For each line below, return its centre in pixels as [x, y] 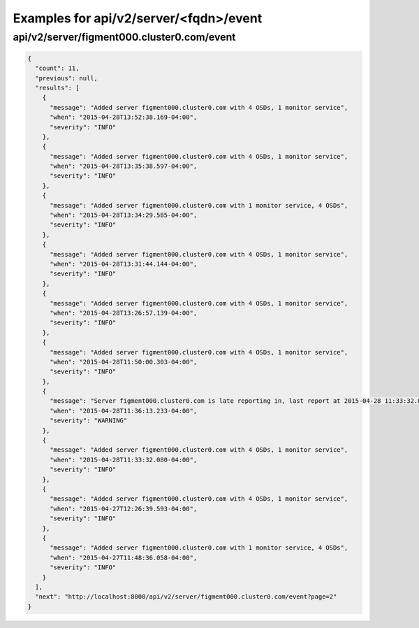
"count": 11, [57, 69]
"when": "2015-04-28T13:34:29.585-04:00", [124, 215]
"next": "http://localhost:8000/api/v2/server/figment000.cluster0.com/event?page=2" [186, 597]
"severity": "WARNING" [89, 421]
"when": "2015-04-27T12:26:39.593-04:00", [124, 508]
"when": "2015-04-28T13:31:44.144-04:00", [124, 264]
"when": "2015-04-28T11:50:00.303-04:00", [124, 362]
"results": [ [57, 88]
